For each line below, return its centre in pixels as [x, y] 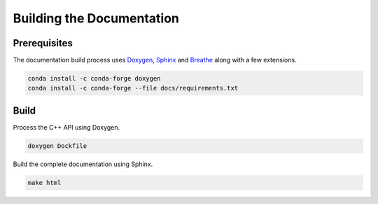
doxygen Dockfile [57, 146]
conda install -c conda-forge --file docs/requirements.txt [133, 88]
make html [44, 183]
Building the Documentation [96, 18]
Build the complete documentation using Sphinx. [83, 164]
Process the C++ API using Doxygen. [66, 127]
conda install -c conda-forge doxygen [94, 79]
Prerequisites [43, 43]
